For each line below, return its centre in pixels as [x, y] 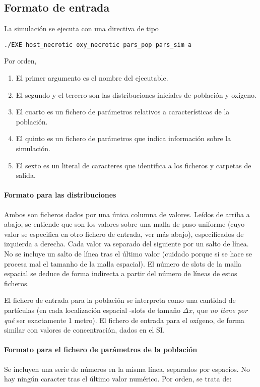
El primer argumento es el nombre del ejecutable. [92, 78]
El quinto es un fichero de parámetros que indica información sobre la [123, 138]
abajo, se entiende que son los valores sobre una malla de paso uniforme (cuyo [124, 224]
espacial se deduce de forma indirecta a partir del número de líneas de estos [121, 273]
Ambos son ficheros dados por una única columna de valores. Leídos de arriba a [127, 214]
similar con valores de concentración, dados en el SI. [84, 330]
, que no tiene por [220, 310]
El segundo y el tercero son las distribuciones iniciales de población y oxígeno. [136, 94]
